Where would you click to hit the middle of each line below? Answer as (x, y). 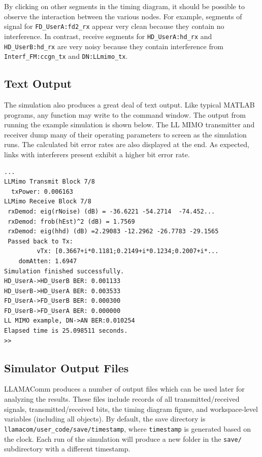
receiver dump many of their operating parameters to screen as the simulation (125, 134)
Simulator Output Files (67, 367)
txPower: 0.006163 (42, 191)
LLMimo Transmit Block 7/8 (50, 182)
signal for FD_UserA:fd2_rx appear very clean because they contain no (114, 26)
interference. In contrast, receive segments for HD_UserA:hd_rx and (108, 36)
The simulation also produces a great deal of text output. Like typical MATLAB (129, 105)
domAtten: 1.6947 (48, 261)
